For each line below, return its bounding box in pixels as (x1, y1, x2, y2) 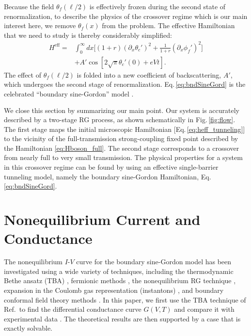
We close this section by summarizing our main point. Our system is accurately (4, 105, 239, 115)
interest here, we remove (4, 20, 76, 31)
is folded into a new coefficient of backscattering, (77, 69, 221, 80)
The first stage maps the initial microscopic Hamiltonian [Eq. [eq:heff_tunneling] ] (4, 124, 245, 134)
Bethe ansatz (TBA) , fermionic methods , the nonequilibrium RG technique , (4, 275, 236, 286)
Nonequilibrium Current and (4, 209, 201, 229)
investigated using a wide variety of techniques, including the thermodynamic (4, 266, 234, 276)
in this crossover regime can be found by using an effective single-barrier (4, 162, 219, 172)
